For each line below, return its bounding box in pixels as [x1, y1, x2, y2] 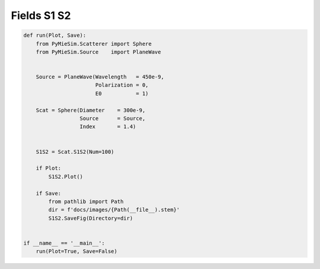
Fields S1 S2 [11, 9, 71, 22]
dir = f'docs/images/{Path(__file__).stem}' [48, 207, 180, 213]
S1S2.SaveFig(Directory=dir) [48, 214, 133, 221]
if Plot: [36, 165, 62, 172]
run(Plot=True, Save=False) [36, 248, 118, 255]
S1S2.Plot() [48, 173, 83, 180]
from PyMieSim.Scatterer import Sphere [36, 40, 152, 47]
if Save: [36, 190, 62, 197]
